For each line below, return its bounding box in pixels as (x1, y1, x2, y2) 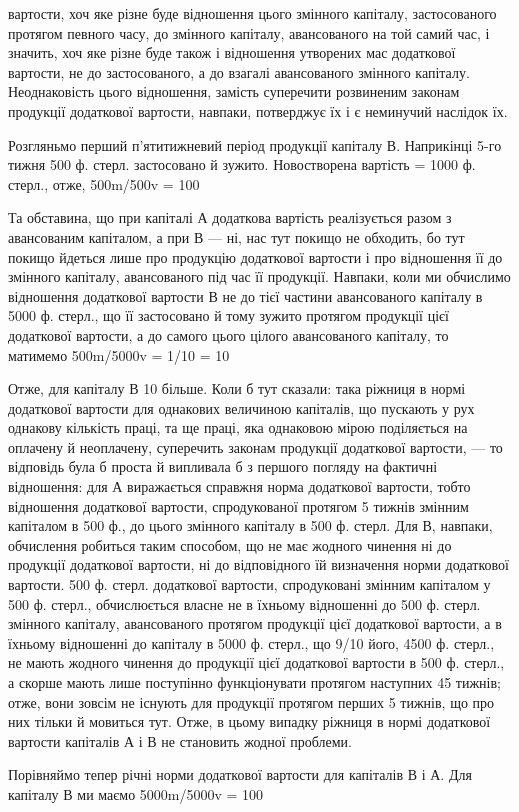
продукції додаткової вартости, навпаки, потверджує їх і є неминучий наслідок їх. (8, 100, 508, 121)
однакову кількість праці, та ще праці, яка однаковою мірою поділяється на (8, 417, 468, 438)
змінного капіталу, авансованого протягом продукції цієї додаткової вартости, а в (8, 613, 502, 634)
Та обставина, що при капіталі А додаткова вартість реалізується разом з (8, 207, 452, 228)
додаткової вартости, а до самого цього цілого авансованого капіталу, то (8, 324, 449, 345)
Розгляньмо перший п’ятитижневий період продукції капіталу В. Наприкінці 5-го (8, 134, 502, 155)
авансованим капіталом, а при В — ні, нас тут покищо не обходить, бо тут (8, 226, 465, 247)
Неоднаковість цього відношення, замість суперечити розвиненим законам (8, 81, 460, 102)
